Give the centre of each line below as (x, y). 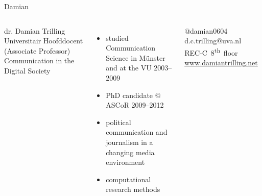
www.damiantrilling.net (221, 63)
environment (125, 162)
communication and (137, 132)
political (118, 122)
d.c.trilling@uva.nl (213, 41)
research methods (133, 189)
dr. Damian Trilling (35, 30)
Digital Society (27, 70)
